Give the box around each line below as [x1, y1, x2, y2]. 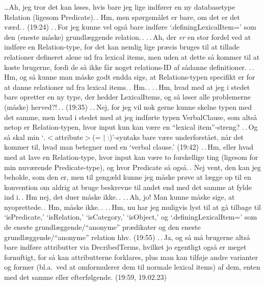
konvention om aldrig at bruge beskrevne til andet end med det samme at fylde [4, 181, 252, 192]
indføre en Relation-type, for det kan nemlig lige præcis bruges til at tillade [4, 41, 240, 52]
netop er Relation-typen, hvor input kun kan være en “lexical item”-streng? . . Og [4, 122, 258, 132]
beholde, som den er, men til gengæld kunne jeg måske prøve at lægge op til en [4, 172, 251, 182]
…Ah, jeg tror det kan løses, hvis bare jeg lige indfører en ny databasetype [4, 2, 235, 12]
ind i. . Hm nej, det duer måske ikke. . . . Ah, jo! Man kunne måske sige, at [4, 192, 235, 202]
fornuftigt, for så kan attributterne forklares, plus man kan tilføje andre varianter [4, 251, 258, 262]
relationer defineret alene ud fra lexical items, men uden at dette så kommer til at [4, 51, 260, 62]
